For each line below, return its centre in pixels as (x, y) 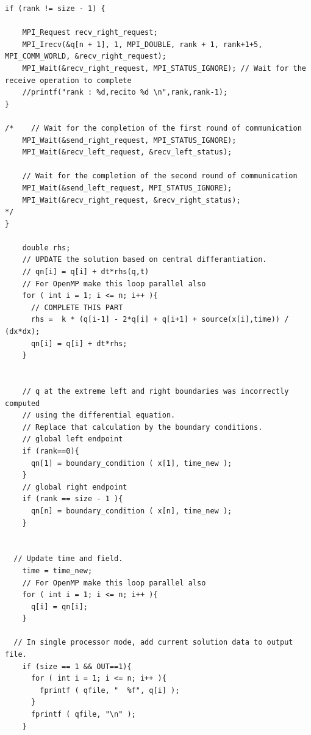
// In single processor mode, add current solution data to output (153, 643)
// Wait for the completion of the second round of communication (160, 176)
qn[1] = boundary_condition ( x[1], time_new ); (131, 463)
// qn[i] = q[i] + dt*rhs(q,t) (86, 272)
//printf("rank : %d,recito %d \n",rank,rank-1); (125, 92)
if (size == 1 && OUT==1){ (77, 666)
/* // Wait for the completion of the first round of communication (153, 128)
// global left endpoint (73, 439)
